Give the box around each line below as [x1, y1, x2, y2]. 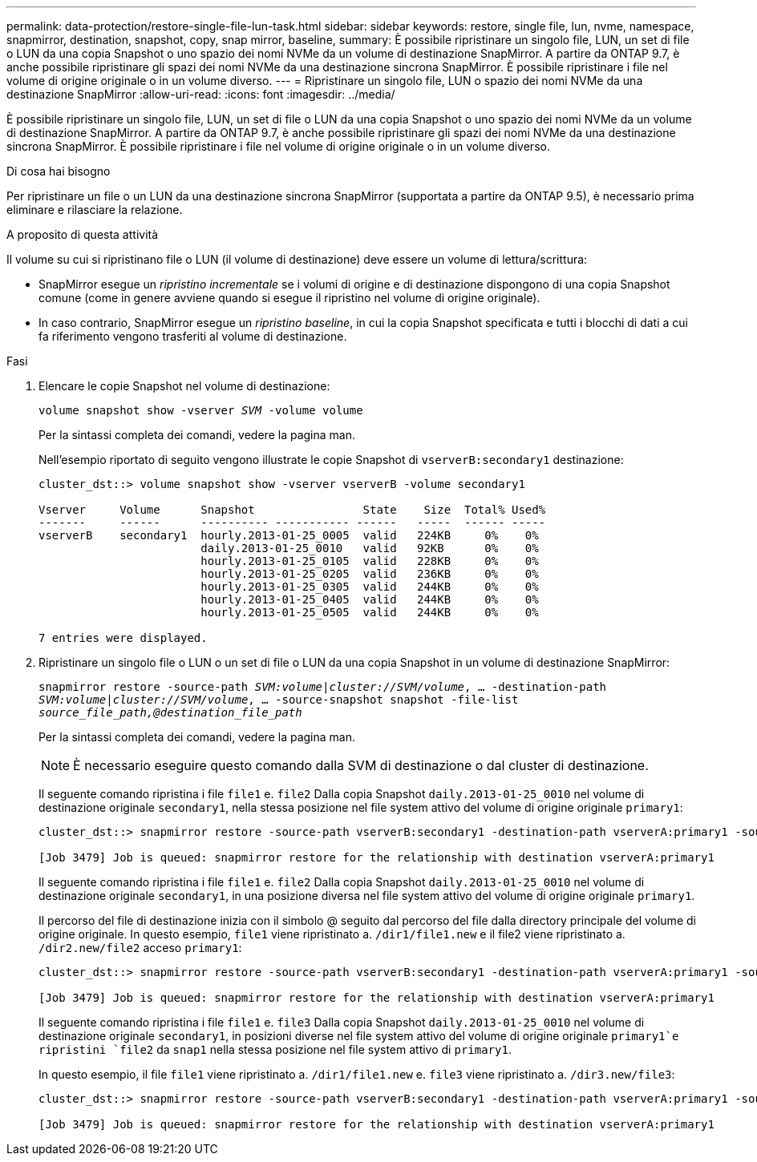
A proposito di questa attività [6, 228, 159, 241]
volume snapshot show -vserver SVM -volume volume [38, 404, 363, 417]
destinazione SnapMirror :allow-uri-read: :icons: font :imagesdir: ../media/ [6, 87, 395, 101]
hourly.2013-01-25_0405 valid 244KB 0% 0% [200, 593, 539, 606]
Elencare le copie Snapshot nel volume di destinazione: [38, 379, 330, 393]
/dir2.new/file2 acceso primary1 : [38, 941, 242, 954]
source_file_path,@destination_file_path [38, 706, 302, 719]
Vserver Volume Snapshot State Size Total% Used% [38, 503, 546, 516]
